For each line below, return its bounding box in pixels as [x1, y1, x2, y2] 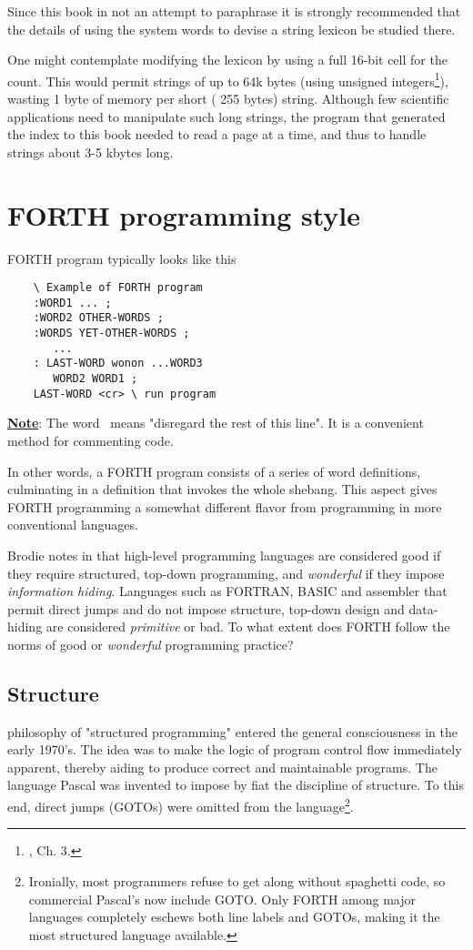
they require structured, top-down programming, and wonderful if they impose [7, 563, 445, 582]
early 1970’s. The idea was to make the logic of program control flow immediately [7, 740, 462, 759]
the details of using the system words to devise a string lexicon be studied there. [7, 19, 456, 38]
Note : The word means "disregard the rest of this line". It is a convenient [7, 413, 424, 432]
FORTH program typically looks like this [7, 248, 236, 268]
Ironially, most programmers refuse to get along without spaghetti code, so [28, 871, 446, 890]
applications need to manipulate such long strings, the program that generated [7, 106, 446, 126]
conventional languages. [7, 515, 138, 534]
